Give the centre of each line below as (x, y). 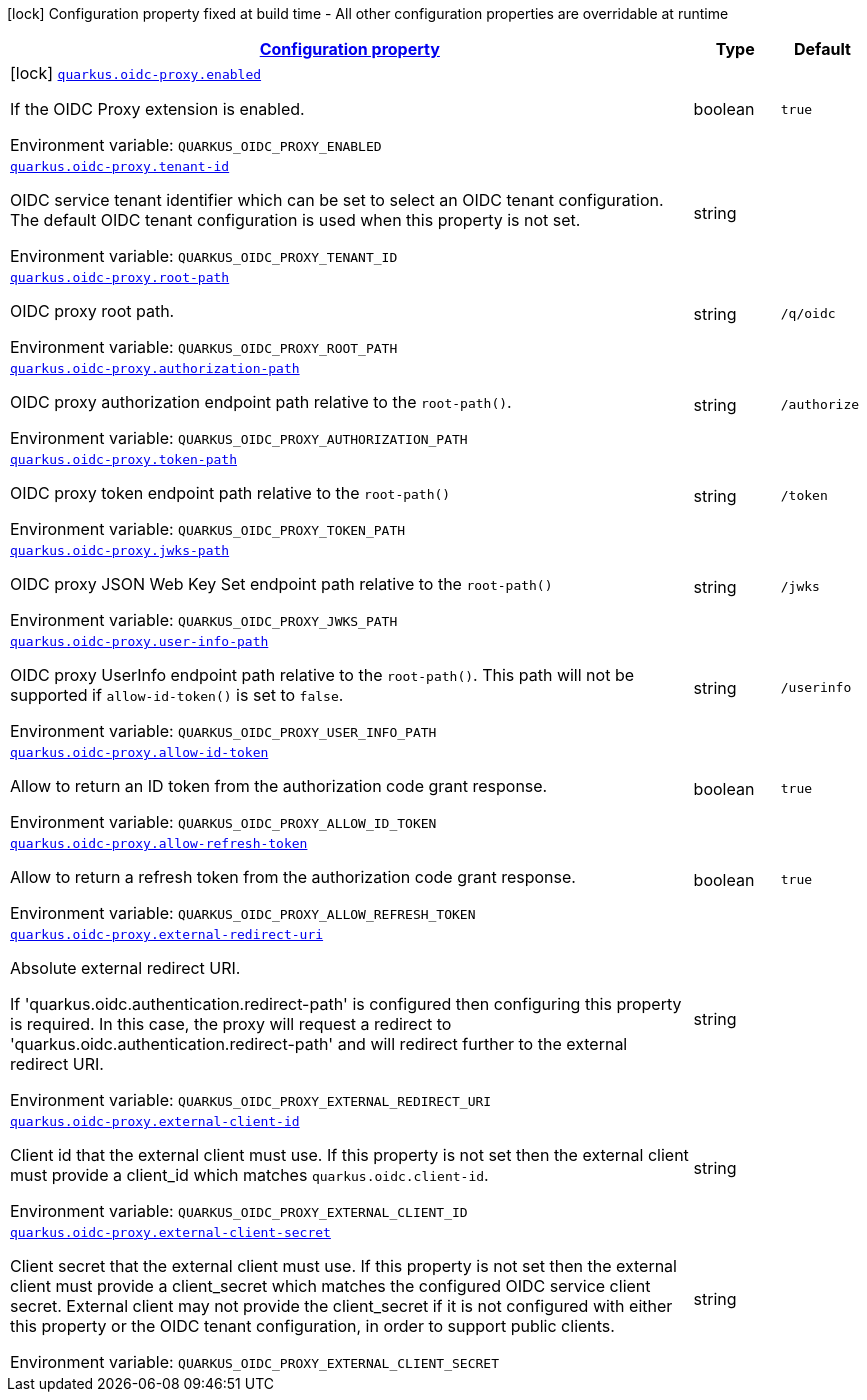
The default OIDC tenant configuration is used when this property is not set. (295, 220)
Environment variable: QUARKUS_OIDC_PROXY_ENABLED (196, 145)
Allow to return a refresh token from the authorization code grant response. (293, 877)
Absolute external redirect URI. (125, 968)
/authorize (820, 404)
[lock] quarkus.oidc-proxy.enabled (136, 73)
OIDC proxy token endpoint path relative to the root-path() (230, 493)
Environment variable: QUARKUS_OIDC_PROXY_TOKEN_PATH (208, 529)
